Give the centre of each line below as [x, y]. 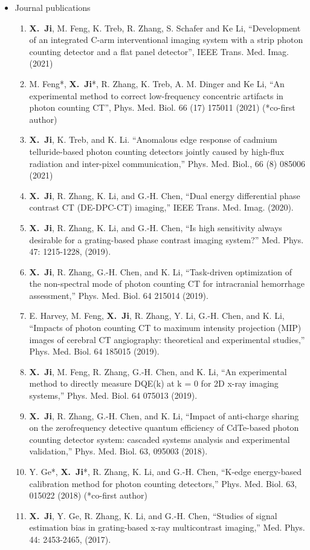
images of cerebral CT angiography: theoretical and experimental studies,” [167, 339]
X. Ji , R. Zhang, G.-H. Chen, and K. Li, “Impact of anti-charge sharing [164, 415]
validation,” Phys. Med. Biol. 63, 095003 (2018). [118, 451]
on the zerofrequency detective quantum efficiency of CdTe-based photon [164, 427]
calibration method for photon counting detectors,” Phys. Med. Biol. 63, [163, 483]
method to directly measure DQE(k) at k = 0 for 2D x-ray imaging [154, 383]
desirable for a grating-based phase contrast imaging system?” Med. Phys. [166, 239]
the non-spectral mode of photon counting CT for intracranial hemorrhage [167, 283]
